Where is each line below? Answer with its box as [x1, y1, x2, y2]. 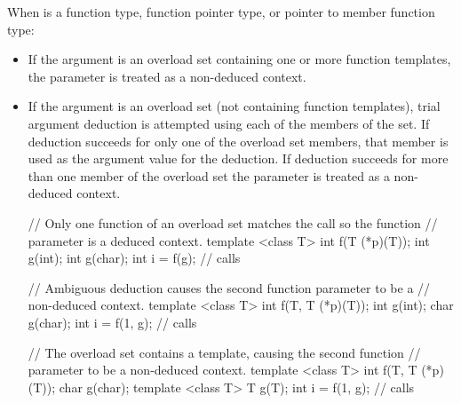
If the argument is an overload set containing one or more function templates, [28, 50, 451, 68]
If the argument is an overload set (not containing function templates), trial [28, 97, 441, 115]
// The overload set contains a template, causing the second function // [28, 343, 421, 361]
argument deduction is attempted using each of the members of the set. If [28, 114, 430, 132]
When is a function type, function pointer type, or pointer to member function [7, 3, 435, 20]
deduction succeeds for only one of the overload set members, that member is [28, 131, 449, 150]
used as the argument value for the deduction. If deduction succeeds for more [28, 149, 449, 168]
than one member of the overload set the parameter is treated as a [28, 166, 390, 185]
